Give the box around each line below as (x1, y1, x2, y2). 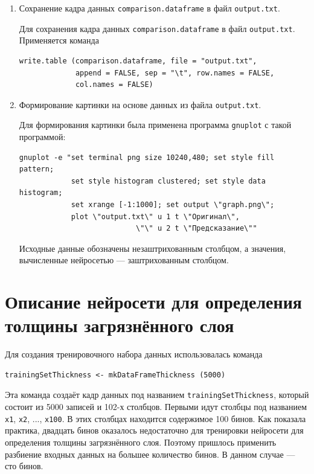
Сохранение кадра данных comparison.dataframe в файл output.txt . (19, 2, 280, 14)
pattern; (19, 165, 54, 174)
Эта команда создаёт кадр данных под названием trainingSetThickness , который (5, 388, 309, 401)
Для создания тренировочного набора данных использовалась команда (5, 348, 263, 360)
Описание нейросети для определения (5, 289, 302, 314)
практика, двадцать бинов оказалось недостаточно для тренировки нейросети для (5, 424, 304, 437)
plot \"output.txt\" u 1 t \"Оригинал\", (71, 212, 240, 221)
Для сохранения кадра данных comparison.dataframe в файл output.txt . (19, 22, 295, 34)
